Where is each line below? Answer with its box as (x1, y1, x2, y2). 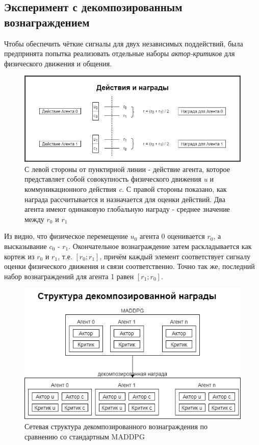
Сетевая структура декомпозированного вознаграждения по (24, 421, 208, 432)
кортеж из (4, 251, 35, 261)
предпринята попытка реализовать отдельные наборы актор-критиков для (4, 48, 235, 59)
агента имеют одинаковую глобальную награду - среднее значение (24, 204, 230, 214)
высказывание (4, 240, 47, 251)
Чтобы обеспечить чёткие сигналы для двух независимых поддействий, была (4, 38, 243, 48)
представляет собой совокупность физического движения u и (24, 174, 214, 184)
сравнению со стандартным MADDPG (24, 431, 145, 441)
